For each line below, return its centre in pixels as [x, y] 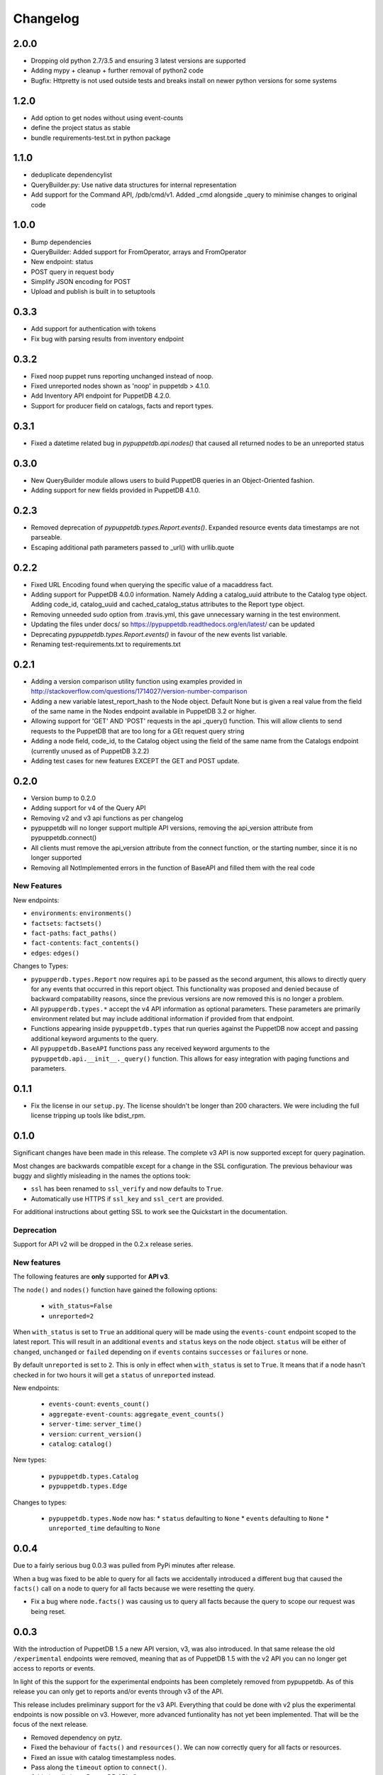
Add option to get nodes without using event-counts [107, 118]
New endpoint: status [62, 262]
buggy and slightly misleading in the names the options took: [102, 1176]
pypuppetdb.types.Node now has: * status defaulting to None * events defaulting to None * [189, 1518]
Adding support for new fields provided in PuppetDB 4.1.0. [116, 491]
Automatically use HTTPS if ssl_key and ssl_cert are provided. [127, 1198]
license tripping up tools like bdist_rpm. [88, 1115]
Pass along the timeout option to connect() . [99, 1767]
